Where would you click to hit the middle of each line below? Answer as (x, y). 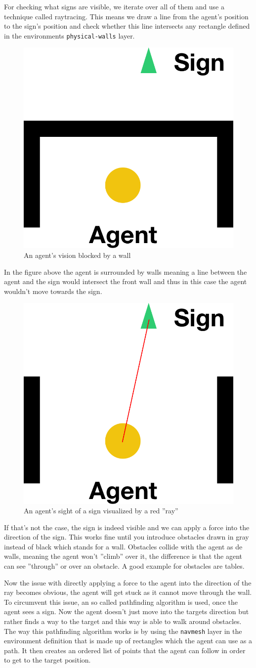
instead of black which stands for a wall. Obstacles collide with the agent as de (123, 546)
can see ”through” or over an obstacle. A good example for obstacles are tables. (124, 566)
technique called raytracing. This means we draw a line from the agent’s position (126, 16)
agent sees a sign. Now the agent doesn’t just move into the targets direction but (127, 611)
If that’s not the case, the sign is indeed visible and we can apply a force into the (127, 527)
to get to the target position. (47, 660)
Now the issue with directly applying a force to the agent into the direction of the (128, 582)
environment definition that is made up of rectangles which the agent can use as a (128, 641)
